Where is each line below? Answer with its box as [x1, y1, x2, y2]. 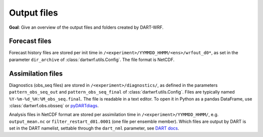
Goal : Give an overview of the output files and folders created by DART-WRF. [9, 24, 164, 30]
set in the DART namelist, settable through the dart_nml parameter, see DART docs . [9, 125, 180, 131]
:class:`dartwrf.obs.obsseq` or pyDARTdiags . [9, 102, 99, 108]
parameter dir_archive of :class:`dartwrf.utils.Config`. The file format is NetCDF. [9, 57, 175, 62]
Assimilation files [9, 69, 63, 78]
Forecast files [9, 37, 52, 45]
